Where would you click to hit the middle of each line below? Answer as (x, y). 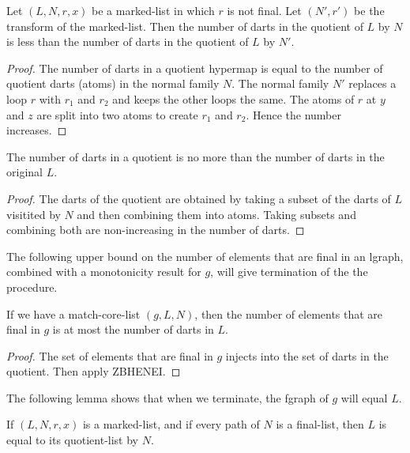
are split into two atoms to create (117, 114)
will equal (364, 397)
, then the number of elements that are (289, 313)
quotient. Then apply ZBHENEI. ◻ (94, 371)
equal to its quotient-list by (72, 440)
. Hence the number (293, 114)
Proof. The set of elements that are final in (110, 355)
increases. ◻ (37, 130)
